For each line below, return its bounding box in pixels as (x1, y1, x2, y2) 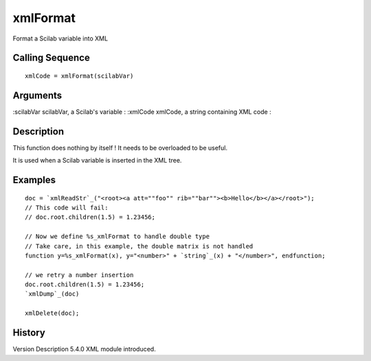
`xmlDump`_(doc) (25, 290, 80, 298)
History (12, 327, 46, 339)
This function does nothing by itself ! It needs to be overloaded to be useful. (12, 143, 228, 152)
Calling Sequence (12, 52, 91, 64)
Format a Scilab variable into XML (12, 34, 109, 43)
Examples (12, 174, 56, 185)
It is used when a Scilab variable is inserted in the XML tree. (12, 156, 182, 165)
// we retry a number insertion (25, 271, 134, 279)
